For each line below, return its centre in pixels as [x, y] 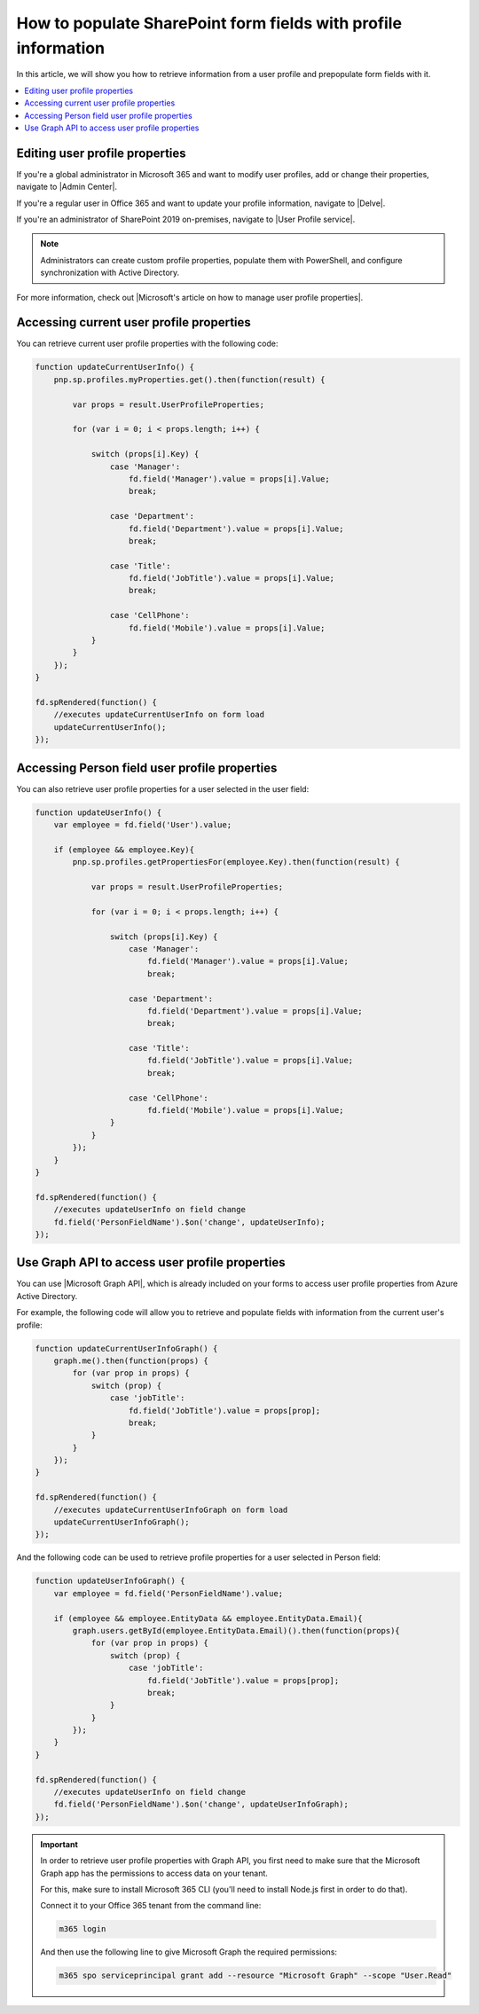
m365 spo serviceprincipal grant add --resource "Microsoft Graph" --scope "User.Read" [255, 1976]
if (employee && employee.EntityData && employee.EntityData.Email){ [208, 1618]
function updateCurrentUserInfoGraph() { [126, 1348]
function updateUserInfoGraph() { [110, 1581]
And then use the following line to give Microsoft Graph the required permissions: [188, 1952]
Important [59, 1844]
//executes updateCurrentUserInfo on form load [159, 715]
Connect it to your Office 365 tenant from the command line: [151, 1906]
